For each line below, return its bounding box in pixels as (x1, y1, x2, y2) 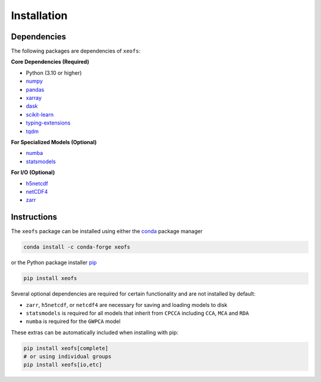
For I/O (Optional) (11, 169, 55, 176)
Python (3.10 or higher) (26, 69, 82, 76)
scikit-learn (26, 111, 53, 118)
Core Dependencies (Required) (11, 58, 89, 66)
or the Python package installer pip (11, 259, 97, 266)
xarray (26, 94, 42, 101)
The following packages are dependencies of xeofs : (11, 48, 141, 55)
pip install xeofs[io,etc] (23, 361, 102, 368)
